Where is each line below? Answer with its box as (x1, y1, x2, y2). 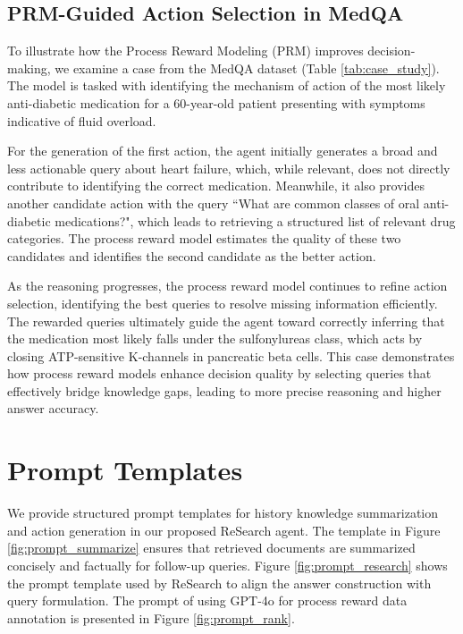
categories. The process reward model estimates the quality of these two (7, 229, 401, 248)
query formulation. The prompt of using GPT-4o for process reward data (7, 591, 408, 610)
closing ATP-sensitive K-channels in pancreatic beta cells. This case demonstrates (7, 346, 455, 365)
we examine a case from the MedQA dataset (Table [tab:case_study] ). (55, 58, 440, 77)
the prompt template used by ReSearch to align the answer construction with (7, 573, 432, 592)
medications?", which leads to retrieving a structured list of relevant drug (55, 211, 456, 230)
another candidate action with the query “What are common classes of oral (7, 193, 420, 212)
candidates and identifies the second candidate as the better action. (7, 246, 376, 265)
